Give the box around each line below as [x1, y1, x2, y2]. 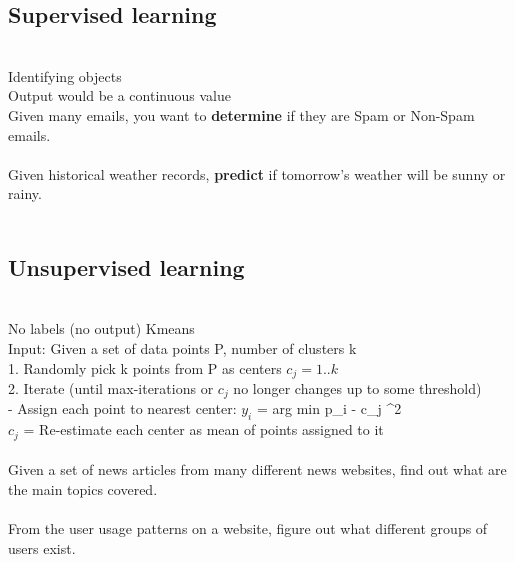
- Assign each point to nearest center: [8, 398, 237, 419]
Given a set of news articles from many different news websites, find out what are [8, 459, 507, 480]
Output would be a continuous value [8, 85, 231, 106]
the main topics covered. [8, 478, 158, 499]
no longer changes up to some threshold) [233, 377, 482, 398]
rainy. [8, 183, 42, 204]
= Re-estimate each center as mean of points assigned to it [23, 419, 384, 440]
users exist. [8, 537, 76, 558]
